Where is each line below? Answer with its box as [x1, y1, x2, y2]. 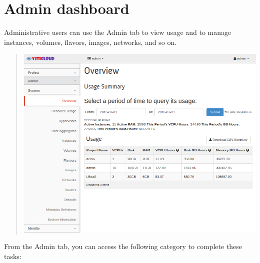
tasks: [4, 251, 21, 261]
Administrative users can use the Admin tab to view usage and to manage [4, 27, 231, 37]
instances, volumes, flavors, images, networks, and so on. [4, 36, 177, 47]
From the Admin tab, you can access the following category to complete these [4, 241, 242, 252]
